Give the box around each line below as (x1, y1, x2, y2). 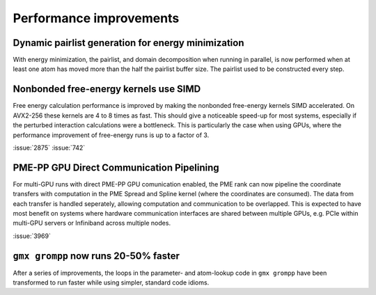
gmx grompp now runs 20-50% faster (13, 250, 180, 262)
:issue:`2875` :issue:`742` (13, 143, 86, 152)
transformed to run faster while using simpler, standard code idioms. (13, 278, 210, 287)
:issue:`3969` (13, 232, 52, 240)
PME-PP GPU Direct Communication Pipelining (13, 161, 219, 173)
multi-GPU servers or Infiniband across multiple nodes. (13, 219, 171, 228)
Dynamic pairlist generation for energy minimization (13, 37, 244, 49)
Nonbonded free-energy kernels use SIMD (13, 83, 201, 95)
